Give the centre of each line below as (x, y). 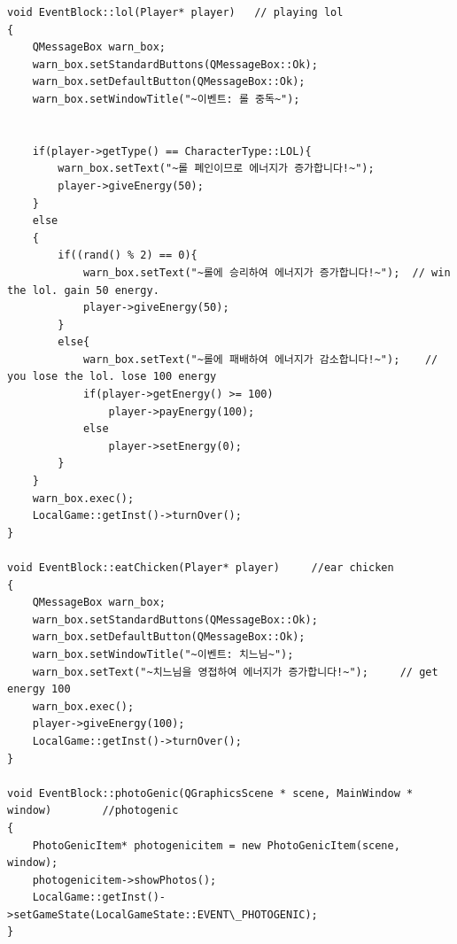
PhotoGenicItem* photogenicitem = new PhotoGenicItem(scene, (216, 845)
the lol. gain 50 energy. (83, 290)
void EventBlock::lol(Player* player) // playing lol (175, 12)
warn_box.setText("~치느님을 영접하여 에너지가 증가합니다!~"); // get (235, 672)
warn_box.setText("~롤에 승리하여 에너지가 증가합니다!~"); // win (267, 272)
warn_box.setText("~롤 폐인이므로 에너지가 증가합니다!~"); (216, 169)
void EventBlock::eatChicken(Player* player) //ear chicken (201, 568)
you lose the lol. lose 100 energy (112, 377)
